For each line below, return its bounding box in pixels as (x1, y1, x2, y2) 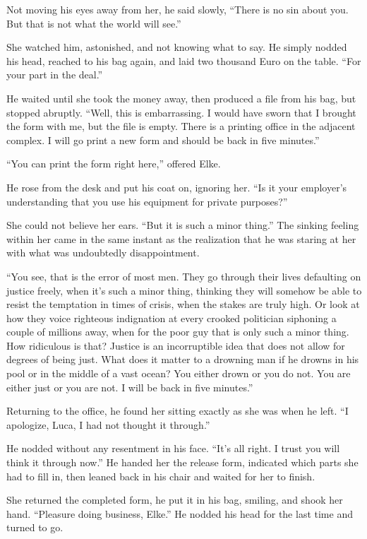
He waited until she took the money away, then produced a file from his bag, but (6, 90, 356, 105)
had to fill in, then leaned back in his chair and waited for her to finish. (6, 468, 315, 483)
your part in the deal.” (6, 67, 103, 82)
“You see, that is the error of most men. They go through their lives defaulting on (6, 268, 361, 283)
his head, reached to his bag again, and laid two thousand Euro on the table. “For (6, 53, 361, 68)
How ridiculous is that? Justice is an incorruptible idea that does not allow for (6, 338, 345, 353)
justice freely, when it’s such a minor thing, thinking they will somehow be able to (6, 283, 362, 297)
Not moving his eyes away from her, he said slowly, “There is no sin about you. (6, 2, 349, 16)
